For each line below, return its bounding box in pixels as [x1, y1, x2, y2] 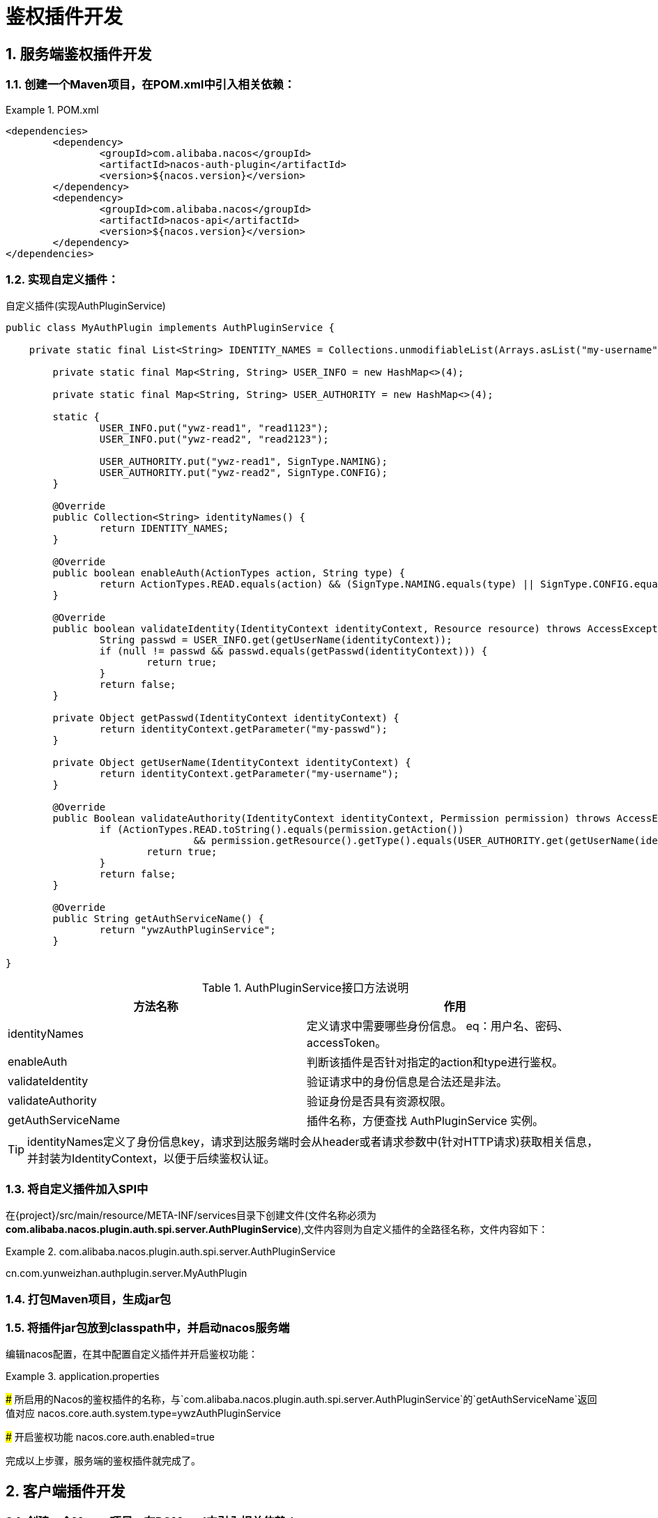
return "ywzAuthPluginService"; [99, 924, 276, 936]
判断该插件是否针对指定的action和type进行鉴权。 [307, 1055, 563, 1070]
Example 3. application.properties [6, 1370, 160, 1383]
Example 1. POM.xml [6, 103, 99, 116]
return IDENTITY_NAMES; [99, 523, 229, 535]
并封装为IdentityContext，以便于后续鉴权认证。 [27, 1151, 275, 1166]
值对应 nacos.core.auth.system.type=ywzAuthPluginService [6, 1407, 282, 1420]
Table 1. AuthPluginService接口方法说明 [201, 981, 409, 995]
